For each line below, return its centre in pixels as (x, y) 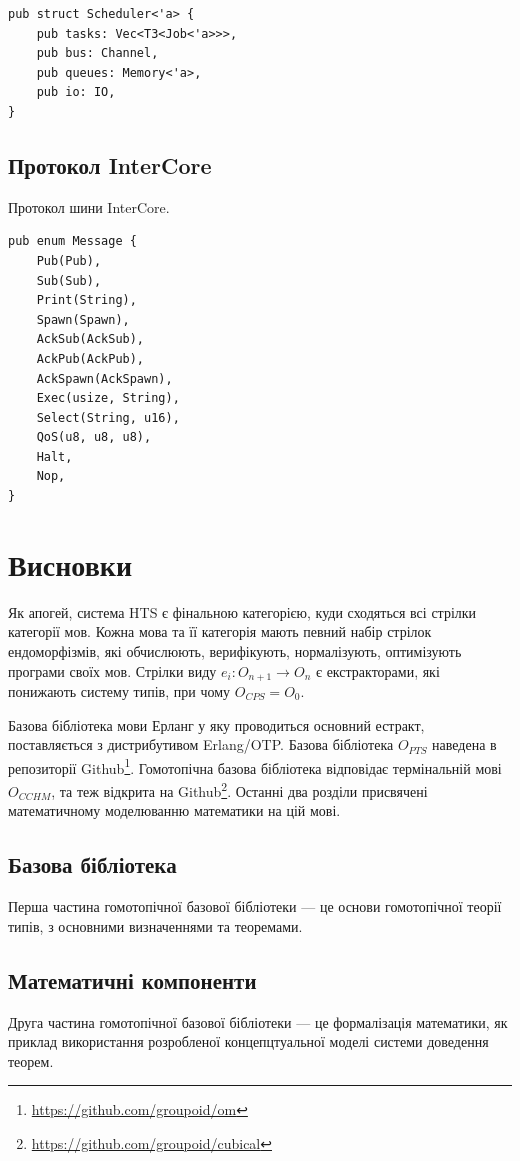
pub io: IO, (76, 92)
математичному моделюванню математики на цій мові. (174, 810)
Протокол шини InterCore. (89, 206)
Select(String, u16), (108, 417)
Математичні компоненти (132, 979)
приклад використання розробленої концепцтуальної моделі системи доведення (248, 1041)
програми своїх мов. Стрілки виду (112, 670)
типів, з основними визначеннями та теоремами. (155, 925)
